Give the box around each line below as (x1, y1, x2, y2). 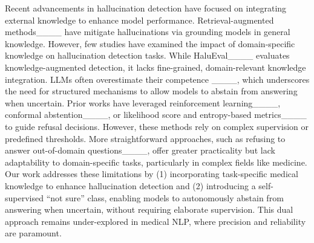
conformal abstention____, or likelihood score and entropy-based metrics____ (5, 108, 307, 121)
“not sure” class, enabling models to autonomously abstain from (46, 191, 284, 204)
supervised (5, 191, 44, 204)
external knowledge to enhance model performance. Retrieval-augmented (5, 13, 274, 26)
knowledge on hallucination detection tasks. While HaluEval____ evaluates (5, 49, 290, 62)
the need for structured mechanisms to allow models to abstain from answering (5, 85, 298, 97)
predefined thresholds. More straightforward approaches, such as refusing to (5, 132, 286, 144)
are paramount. (5, 227, 62, 239)
